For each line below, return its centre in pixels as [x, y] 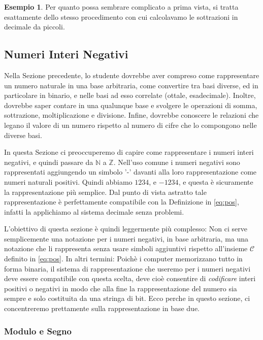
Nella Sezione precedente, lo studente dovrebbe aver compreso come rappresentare [132, 75]
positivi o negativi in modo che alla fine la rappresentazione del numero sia [121, 288]
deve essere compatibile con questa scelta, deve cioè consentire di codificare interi [130, 278]
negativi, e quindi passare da [49, 162]
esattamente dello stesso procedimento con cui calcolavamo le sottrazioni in [121, 16]
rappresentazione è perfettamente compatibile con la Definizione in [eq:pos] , [122, 202]
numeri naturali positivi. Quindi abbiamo [68, 181]
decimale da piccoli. [35, 27]
